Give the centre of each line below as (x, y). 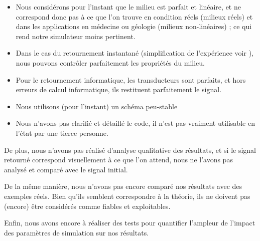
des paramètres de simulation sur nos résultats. (77, 232)
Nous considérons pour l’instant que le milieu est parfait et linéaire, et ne (128, 7)
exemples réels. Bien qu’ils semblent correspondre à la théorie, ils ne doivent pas (127, 196)
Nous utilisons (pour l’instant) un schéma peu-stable (97, 106)
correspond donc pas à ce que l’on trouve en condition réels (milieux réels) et (134, 16)
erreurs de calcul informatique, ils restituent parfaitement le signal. (119, 89)
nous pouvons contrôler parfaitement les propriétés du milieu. (110, 62)
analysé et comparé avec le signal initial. (66, 169)
